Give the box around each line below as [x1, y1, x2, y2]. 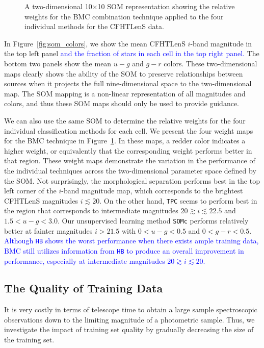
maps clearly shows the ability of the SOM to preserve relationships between [4, 68, 243, 79]
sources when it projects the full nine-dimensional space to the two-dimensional [4, 78, 252, 89]
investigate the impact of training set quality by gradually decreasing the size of [4, 324, 254, 335]
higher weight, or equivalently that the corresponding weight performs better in [4, 145, 252, 156]
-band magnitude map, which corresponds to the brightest [61, 185, 243, 196]
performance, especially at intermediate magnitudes [4, 255, 165, 266]
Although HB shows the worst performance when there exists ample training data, [4, 235, 259, 246]
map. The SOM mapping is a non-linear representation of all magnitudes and [4, 88, 246, 98]
